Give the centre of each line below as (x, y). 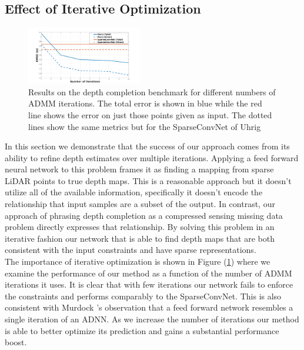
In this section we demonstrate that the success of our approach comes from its (147, 146)
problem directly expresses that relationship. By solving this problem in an (140, 227)
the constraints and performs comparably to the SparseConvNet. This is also (143, 296)
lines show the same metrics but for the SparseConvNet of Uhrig (145, 126)
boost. (16, 342)
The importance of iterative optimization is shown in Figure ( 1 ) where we (138, 261)
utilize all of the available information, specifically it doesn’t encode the (134, 192)
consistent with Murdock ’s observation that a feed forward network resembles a (149, 307)
